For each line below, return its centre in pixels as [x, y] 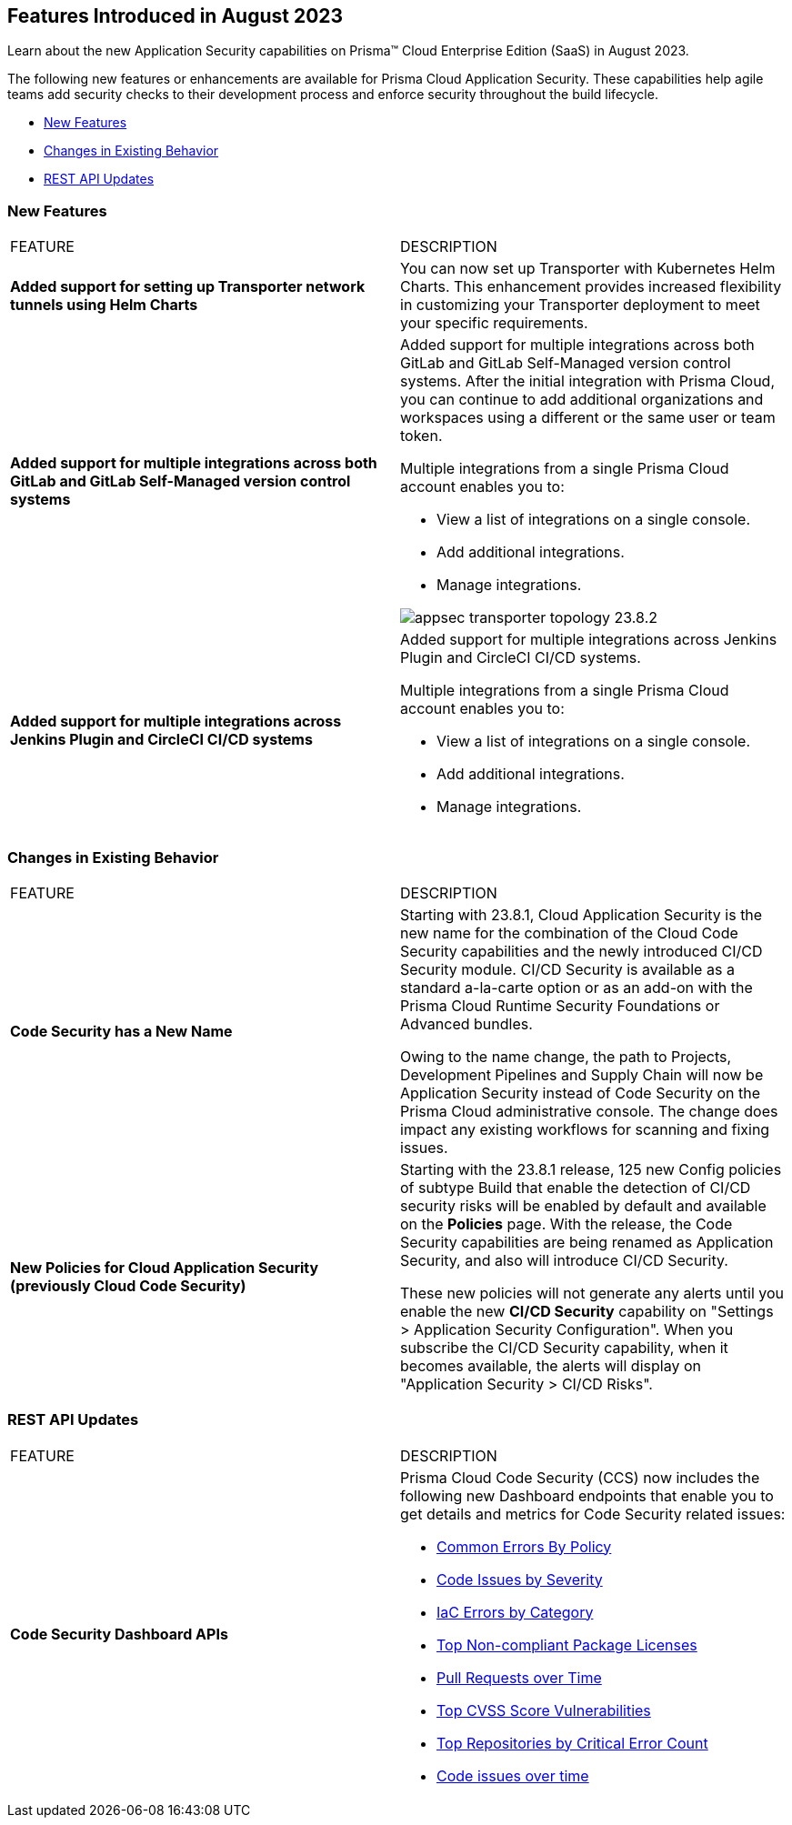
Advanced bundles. [466, 1023]
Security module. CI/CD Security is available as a [567, 969]
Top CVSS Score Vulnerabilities [544, 1710]
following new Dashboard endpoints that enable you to [587, 1495]
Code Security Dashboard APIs [119, 1634]
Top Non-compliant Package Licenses [567, 1645]
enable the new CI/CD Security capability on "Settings [587, 1311]
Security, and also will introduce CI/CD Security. [564, 1260]
